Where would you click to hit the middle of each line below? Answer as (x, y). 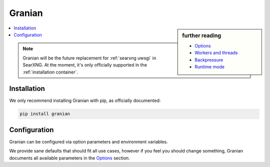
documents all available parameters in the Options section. (69, 158)
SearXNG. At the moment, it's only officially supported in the (85, 65)
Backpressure (209, 59)
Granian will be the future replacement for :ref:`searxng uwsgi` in (89, 58)
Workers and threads (216, 53)
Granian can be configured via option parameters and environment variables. (88, 141)
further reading (202, 35)
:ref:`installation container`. (50, 72)
